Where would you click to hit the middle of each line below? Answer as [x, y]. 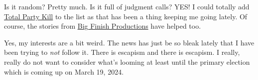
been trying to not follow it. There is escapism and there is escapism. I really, [122, 52]
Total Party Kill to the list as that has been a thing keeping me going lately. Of [126, 16]
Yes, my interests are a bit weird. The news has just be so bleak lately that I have [129, 42]
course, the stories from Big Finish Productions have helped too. [103, 26]
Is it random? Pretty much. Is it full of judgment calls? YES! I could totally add [127, 6]
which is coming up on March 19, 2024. [64, 71]
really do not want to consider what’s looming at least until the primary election [127, 61]
